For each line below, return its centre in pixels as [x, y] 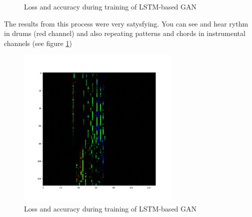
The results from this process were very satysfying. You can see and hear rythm [126, 23]
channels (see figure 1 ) [38, 43]
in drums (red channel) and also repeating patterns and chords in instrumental [125, 33]
